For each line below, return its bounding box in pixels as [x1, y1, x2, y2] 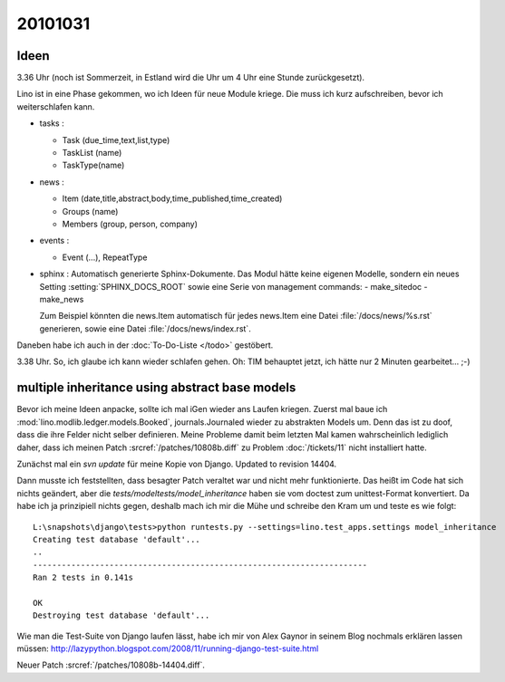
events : [39, 235, 70, 246]
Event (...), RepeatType [62, 252, 148, 263]
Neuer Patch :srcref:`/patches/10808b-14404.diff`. [16, 659, 206, 670]
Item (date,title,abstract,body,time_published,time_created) [62, 193, 283, 204]
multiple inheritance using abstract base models [16, 380, 296, 396]
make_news [39, 293, 84, 304]
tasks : [39, 118, 64, 129]
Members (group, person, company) [62, 218, 199, 229]
